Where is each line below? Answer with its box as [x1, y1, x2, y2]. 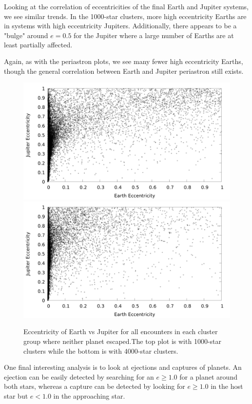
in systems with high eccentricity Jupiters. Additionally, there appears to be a [4, 21, 237, 31]
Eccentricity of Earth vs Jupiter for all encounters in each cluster [23, 326, 218, 337]
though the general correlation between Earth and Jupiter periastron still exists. [4, 65, 244, 76]
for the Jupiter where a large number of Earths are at [74, 30, 234, 40]
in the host [211, 381, 243, 391]
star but [4, 390, 28, 401]
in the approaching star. [53, 390, 125, 401]
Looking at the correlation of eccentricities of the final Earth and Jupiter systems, [4, 1, 249, 11]
